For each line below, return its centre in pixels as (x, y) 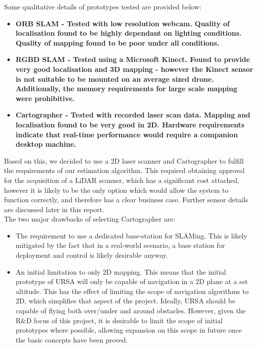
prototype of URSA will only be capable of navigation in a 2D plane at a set (132, 281)
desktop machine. (46, 144)
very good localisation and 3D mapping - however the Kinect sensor (134, 69)
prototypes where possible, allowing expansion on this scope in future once (129, 330)
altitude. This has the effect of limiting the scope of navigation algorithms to (132, 291)
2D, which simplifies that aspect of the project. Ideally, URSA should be (126, 301)
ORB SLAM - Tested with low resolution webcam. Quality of (123, 23)
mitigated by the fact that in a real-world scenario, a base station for (120, 245)
